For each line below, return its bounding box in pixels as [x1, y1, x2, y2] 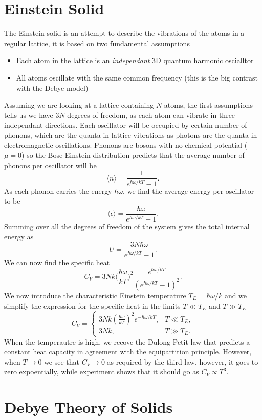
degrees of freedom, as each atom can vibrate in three [67, 109, 235, 120]
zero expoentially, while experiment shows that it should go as [4, 366, 199, 377]
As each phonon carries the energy [4, 185, 112, 196]
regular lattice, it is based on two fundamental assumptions [4, 37, 190, 48]
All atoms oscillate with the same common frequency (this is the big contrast [16, 72, 258, 83]
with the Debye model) [16, 82, 89, 93]
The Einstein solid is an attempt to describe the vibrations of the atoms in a [4, 28, 245, 38]
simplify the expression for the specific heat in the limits [4, 300, 181, 311]
